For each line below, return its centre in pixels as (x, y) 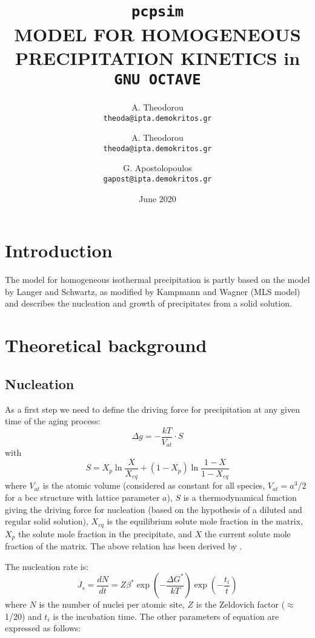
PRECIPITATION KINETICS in (157, 57)
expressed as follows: (43, 628)
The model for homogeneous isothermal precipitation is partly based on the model (157, 280)
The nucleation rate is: (47, 566)
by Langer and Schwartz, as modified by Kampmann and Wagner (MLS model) (153, 291)
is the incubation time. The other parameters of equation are (166, 616)
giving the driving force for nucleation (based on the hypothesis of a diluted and (154, 509)
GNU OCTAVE (157, 79)
